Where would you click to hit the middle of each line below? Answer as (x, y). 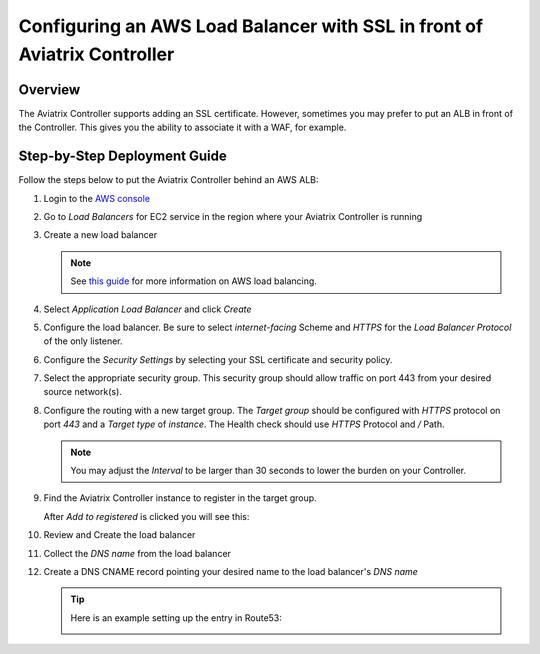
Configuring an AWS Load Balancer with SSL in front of (251, 26)
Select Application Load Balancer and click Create (147, 309)
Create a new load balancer (100, 235)
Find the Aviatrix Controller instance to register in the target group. (180, 498)
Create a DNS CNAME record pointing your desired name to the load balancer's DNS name (231, 571)
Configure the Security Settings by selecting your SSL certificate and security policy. (218, 359)
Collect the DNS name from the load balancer (137, 553)
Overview (49, 89)
